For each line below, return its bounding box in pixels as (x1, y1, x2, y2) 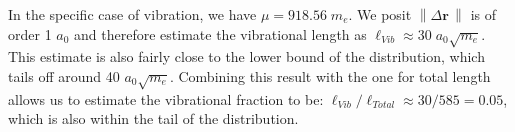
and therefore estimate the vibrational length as (74, 23, 367, 44)
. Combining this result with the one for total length (169, 65, 491, 86)
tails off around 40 (8, 65, 120, 86)
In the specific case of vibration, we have (8, 4, 257, 24)
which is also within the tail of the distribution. (8, 108, 299, 129)
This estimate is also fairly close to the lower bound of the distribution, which (8, 46, 485, 67)
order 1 (8, 23, 52, 44)
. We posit (348, 4, 412, 24)
